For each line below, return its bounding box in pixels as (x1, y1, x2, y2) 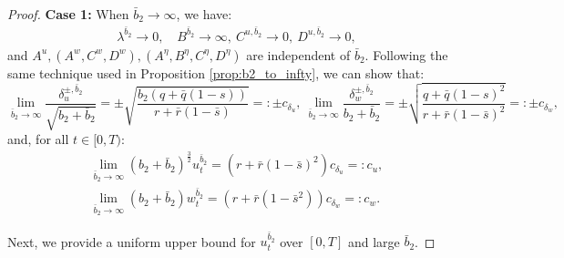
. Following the (364, 45, 448, 64)
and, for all (7, 129, 69, 149)
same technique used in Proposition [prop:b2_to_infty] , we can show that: (7, 63, 425, 82)
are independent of (246, 45, 351, 64)
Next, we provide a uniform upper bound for (7, 232, 256, 251)
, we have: (176, 5, 232, 23)
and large (347, 232, 400, 251)
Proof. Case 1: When (7, 5, 129, 23)
